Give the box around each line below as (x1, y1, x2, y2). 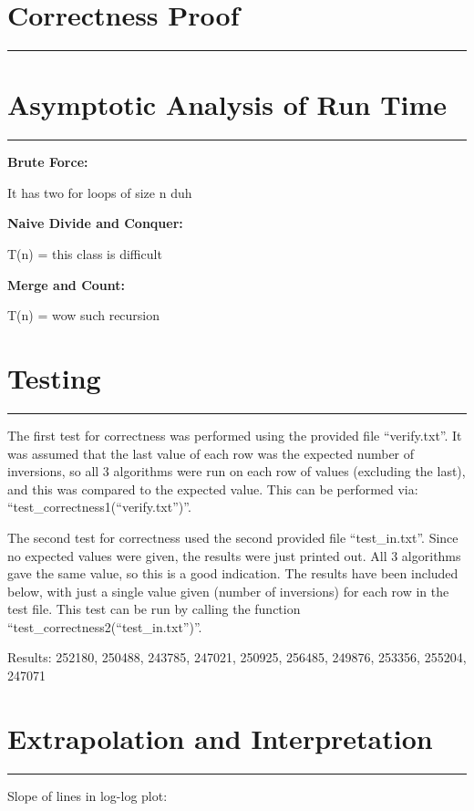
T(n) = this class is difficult (7, 244, 162, 264)
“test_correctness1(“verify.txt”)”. (7, 497, 191, 516)
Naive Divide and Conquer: (7, 213, 183, 233)
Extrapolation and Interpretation (7, 719, 433, 756)
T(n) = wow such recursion (7, 306, 160, 325)
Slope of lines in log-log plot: (7, 785, 168, 805)
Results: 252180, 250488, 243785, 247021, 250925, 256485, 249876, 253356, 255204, (7, 648, 467, 667)
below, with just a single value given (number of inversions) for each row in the (7, 581, 449, 600)
